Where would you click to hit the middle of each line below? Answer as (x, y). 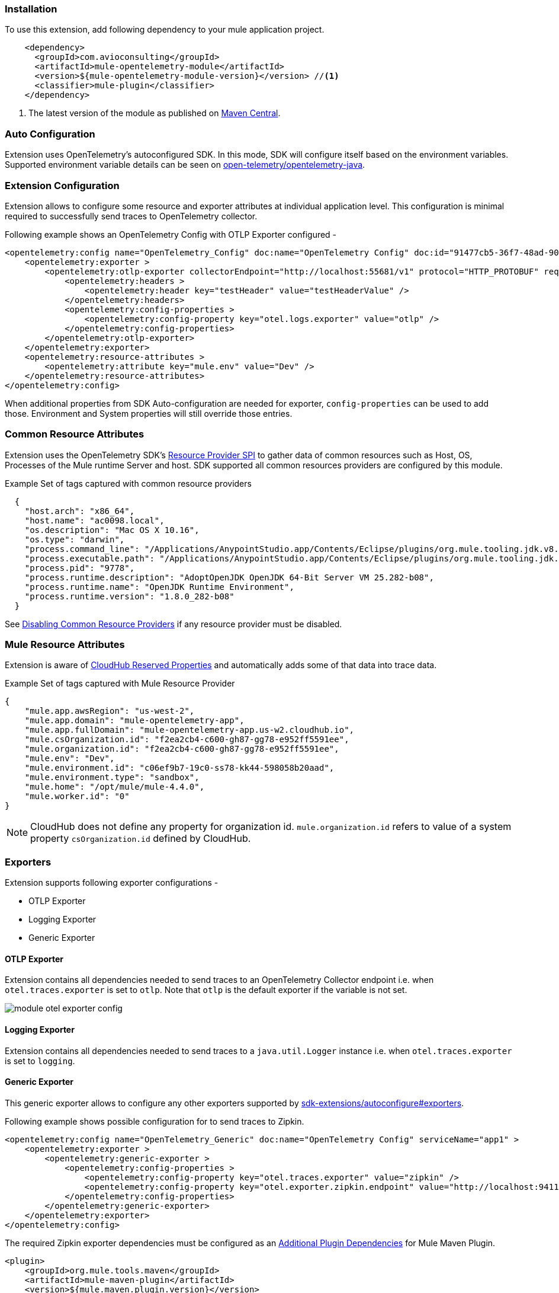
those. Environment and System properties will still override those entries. (149, 413)
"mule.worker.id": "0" (77, 796)
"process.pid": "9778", (80, 568)
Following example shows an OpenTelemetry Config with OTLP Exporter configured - (171, 234)
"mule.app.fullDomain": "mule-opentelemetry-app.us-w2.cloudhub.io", (189, 730)
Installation (31, 9)
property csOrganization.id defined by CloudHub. (141, 839)
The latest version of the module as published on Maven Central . (155, 113)
